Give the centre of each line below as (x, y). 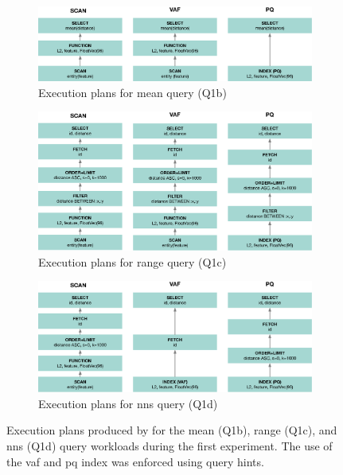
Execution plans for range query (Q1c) (133, 261)
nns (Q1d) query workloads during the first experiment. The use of (170, 445)
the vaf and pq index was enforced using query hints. (135, 461)
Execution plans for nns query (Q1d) (128, 403)
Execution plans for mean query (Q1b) (133, 92)
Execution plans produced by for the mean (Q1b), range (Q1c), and (172, 430)
